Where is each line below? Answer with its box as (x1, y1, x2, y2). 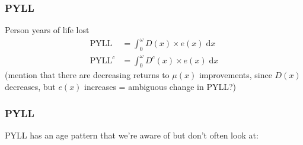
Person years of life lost (5, 24, 90, 36)
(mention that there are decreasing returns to (5, 69, 170, 81)
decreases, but (5, 80, 56, 93)
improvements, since (199, 69, 272, 81)
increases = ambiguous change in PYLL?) (84, 80, 237, 93)
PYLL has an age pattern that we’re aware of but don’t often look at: (5, 128, 259, 141)
